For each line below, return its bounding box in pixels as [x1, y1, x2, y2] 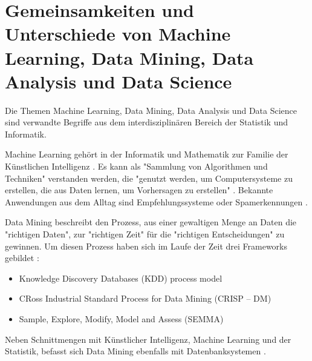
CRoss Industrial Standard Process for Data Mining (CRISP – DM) [19, 292, 271, 305]
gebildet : [5, 251, 39, 264]
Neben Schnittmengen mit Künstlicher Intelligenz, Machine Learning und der [5, 333, 291, 345]
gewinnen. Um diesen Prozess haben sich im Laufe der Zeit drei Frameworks [5, 239, 288, 252]
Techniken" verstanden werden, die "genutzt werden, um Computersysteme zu [5, 171, 293, 184]
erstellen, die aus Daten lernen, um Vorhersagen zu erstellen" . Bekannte [5, 184, 273, 196]
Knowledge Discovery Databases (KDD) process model [19, 271, 223, 284]
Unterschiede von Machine [5, 21, 231, 46]
